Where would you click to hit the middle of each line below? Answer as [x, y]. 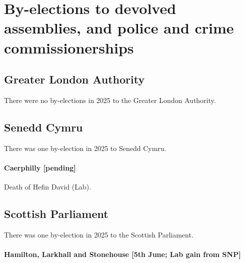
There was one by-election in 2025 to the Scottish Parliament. [99, 234]
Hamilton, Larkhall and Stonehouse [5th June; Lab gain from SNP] [122, 254]
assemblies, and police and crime [119, 28]
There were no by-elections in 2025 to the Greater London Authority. [110, 100]
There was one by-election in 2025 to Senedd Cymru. [85, 148]
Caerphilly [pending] [40, 167]
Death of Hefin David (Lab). [48, 187]
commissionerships [69, 47]
